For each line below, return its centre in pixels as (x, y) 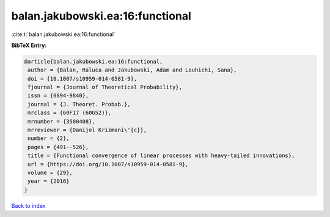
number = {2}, (49, 138)
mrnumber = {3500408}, (62, 121)
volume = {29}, (50, 173)
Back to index (28, 205)
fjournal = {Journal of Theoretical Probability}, (105, 87)
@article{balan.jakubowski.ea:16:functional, (94, 61)
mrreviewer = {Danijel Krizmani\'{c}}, (87, 130)
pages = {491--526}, (58, 147)
